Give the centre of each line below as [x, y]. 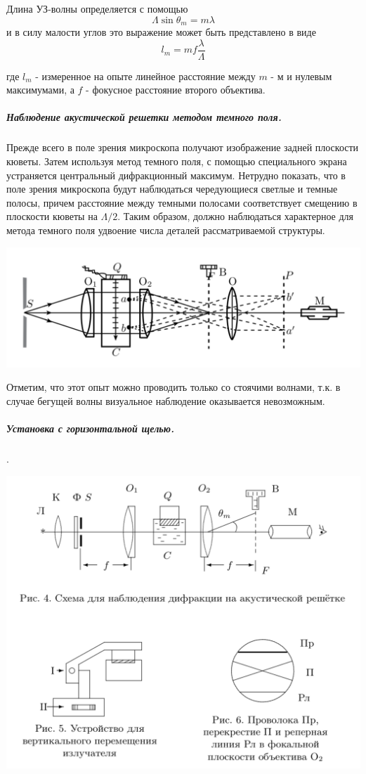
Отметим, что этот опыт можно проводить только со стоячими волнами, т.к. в [174, 387]
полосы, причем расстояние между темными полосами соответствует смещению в [182, 202]
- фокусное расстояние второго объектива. [176, 90]
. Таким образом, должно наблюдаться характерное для [236, 216]
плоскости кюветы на [52, 216]
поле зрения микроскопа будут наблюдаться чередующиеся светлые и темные [172, 189]
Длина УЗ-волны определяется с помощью [97, 8]
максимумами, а [40, 90]
